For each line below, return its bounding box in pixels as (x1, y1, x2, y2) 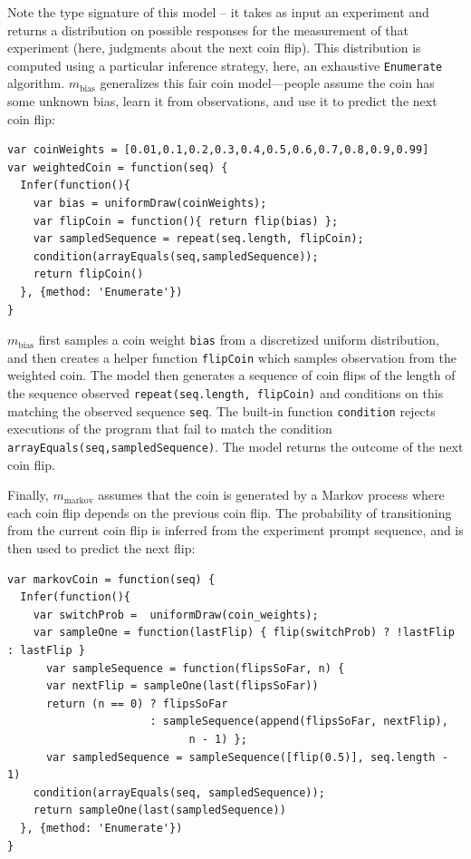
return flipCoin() (33, 268, 144, 281)
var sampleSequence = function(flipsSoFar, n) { (45, 661, 345, 675)
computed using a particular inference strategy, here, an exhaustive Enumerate (7, 55, 443, 74)
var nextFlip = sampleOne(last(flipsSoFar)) (45, 679, 319, 693)
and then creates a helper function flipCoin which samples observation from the (7, 347, 457, 366)
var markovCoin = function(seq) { (7, 572, 216, 586)
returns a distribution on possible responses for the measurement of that (7, 20, 409, 39)
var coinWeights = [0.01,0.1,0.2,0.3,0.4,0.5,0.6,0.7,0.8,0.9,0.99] (7, 143, 429, 157)
